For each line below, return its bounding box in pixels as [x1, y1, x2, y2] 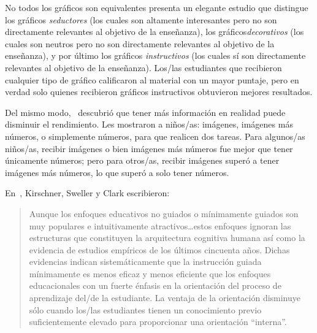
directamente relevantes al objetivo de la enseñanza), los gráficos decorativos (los [5, 25, 304, 38]
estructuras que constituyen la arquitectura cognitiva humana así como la [29, 231, 305, 244]
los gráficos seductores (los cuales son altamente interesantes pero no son [5, 13, 277, 26]
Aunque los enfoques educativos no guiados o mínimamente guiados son [29, 207, 299, 220]
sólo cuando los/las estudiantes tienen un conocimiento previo [29, 303, 262, 316]
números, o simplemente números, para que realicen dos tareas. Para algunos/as [5, 129, 305, 142]
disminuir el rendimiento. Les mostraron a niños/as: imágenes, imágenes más [5, 118, 293, 131]
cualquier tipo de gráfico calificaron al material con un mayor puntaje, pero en [5, 73, 299, 86]
